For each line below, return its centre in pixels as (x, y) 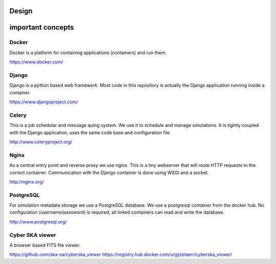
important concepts (42, 27)
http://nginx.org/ (27, 182)
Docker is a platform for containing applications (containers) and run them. (88, 52)
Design (21, 11)
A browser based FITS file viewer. (45, 245)
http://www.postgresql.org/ (38, 222)
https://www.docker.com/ (36, 62)
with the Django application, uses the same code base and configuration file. (90, 133)
